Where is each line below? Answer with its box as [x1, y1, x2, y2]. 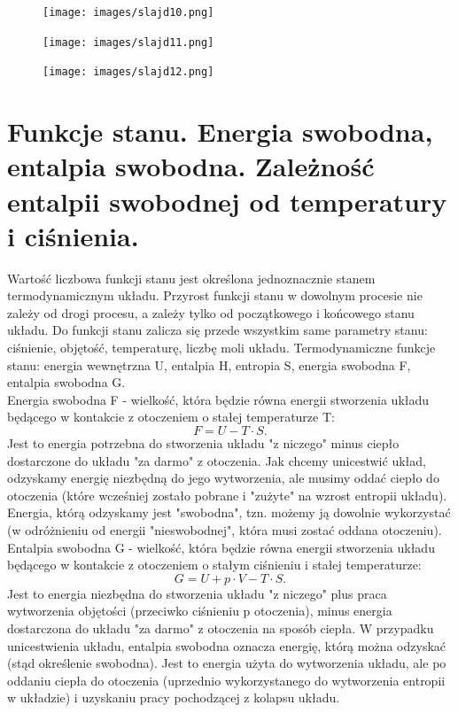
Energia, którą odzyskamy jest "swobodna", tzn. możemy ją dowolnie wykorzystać [7, 503, 451, 522]
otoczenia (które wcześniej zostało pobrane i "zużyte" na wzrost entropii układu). [7, 485, 447, 504]
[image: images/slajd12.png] [43, 66, 214, 79]
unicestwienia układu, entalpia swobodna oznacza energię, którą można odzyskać [7, 636, 446, 655]
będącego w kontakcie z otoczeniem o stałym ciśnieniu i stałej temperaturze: [7, 555, 422, 574]
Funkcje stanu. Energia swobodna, [7, 113, 433, 150]
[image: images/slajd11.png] [43, 35, 214, 49]
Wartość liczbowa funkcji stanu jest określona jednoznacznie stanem [7, 268, 376, 287]
